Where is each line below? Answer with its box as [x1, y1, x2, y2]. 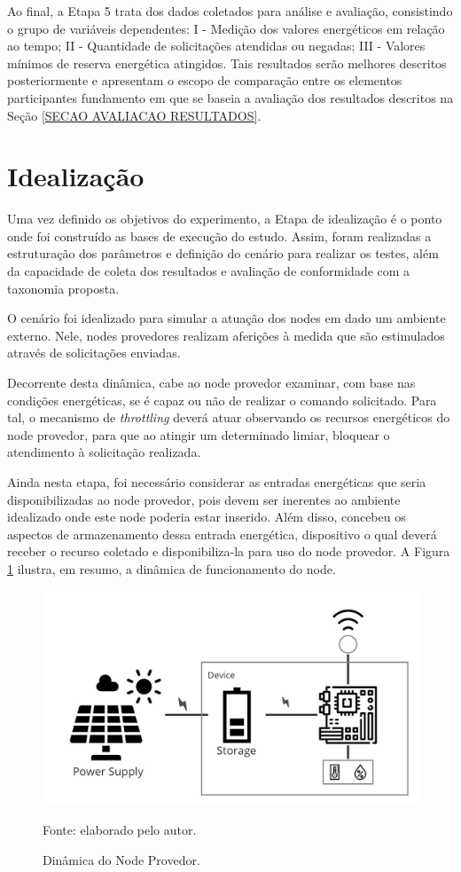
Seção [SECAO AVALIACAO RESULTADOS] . [7, 106, 262, 124]
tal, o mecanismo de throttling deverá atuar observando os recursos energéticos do [7, 408, 450, 427]
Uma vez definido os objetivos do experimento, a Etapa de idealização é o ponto [7, 209, 442, 228]
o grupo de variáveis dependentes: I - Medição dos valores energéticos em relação [7, 19, 445, 37]
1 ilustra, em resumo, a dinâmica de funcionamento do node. [7, 559, 336, 577]
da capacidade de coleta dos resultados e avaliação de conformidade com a [7, 262, 410, 280]
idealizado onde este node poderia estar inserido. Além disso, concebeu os [7, 507, 406, 526]
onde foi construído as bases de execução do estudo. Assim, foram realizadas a [7, 226, 432, 245]
